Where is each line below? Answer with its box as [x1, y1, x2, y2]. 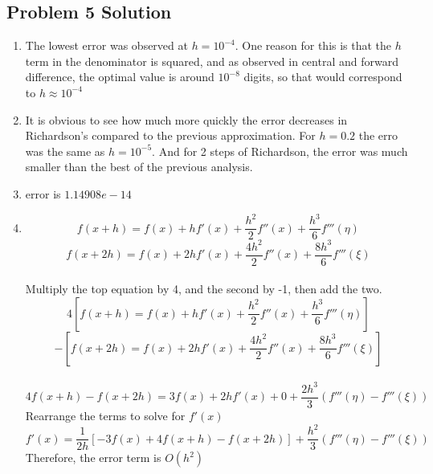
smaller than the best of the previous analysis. [25, 158, 253, 175]
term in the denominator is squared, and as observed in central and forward [25, 52, 398, 69]
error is [25, 185, 61, 202]
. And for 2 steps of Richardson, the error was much [152, 142, 408, 159]
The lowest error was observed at [25, 37, 188, 54]
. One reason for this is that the [235, 37, 392, 54]
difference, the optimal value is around [25, 68, 214, 85]
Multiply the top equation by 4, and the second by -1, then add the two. [25, 280, 382, 297]
